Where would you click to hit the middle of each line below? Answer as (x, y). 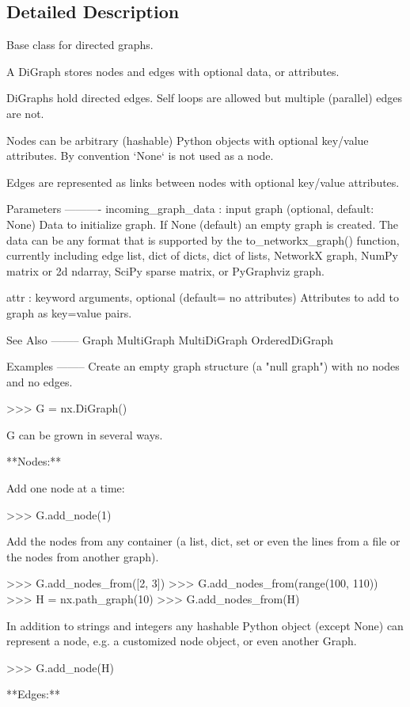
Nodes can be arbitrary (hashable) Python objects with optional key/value (188, 140)
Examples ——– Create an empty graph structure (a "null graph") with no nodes (203, 366)
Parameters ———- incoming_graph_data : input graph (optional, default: (190, 209)
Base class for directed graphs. (80, 45)
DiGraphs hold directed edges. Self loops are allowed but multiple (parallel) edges (205, 98)
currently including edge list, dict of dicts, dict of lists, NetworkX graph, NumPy (202, 255)
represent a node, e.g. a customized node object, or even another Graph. (182, 641)
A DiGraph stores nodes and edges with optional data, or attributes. (173, 71)
